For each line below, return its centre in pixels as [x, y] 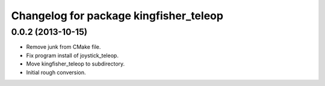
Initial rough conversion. [56, 72]
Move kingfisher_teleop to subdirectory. [76, 64]
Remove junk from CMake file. [63, 47]
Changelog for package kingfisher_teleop [117, 16]
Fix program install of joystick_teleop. [72, 55]
